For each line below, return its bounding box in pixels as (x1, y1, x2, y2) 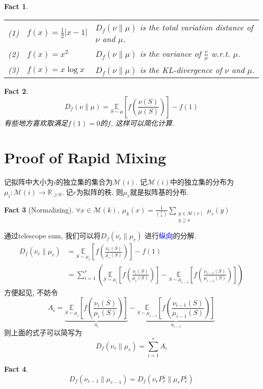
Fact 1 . (4, 1, 28, 11)
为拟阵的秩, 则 (76, 187, 123, 197)
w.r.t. (211, 47, 231, 59)
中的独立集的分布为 (170, 176, 234, 187)
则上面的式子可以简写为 (4, 327, 82, 338)
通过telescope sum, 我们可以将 (4, 230, 101, 241)
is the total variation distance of (140, 21, 253, 33)
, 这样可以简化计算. (110, 117, 174, 128)
